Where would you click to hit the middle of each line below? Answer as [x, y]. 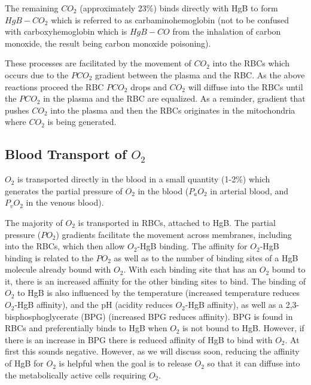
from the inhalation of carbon [227, 31]
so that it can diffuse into [254, 363]
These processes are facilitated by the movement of [98, 63]
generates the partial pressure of [64, 190]
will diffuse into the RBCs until [246, 86]
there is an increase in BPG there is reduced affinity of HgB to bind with [139, 339]
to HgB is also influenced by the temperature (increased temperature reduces [159, 293]
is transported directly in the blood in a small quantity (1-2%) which [144, 179]
